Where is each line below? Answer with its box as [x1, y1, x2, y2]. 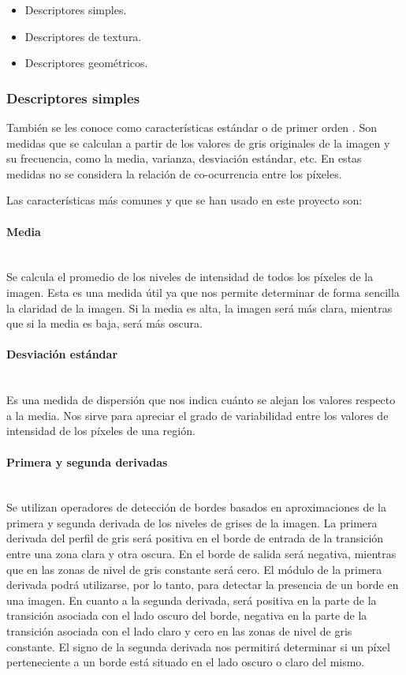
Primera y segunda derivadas [6, 453, 168, 470]
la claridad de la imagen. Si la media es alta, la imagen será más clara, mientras [6, 299, 393, 316]
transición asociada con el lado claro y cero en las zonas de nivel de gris [6, 623, 352, 639]
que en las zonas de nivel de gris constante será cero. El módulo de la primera [6, 561, 382, 577]
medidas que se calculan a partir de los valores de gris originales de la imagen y [6, 134, 390, 151]
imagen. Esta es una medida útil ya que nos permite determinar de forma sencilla [6, 283, 400, 300]
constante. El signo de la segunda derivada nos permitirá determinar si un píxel [6, 638, 390, 654]
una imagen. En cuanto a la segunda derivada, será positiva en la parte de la [6, 591, 377, 608]
